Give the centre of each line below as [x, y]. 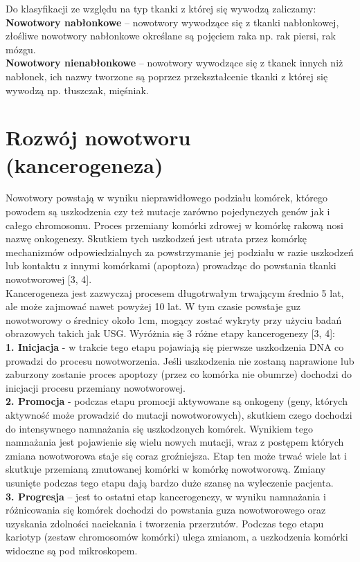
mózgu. [21, 49]
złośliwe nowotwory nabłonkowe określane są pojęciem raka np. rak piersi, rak [171, 36]
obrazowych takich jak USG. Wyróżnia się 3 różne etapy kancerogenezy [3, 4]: [170, 333]
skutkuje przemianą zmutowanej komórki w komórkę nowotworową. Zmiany [166, 469]
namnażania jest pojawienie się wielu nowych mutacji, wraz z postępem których [175, 442]
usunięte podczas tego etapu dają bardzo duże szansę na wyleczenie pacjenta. [170, 482]
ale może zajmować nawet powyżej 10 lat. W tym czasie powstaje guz [153, 306]
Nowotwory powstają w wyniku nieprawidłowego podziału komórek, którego [167, 198]
